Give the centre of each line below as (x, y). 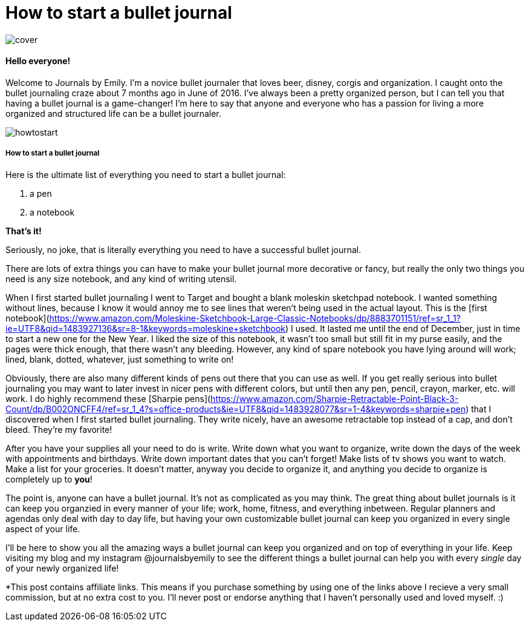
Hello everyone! (38, 61)
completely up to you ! (49, 479)
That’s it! (24, 231)
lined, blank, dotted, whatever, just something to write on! (120, 359)
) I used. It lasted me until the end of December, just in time (403, 328)
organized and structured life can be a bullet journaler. (113, 113)
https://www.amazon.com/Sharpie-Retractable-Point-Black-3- (335, 398)
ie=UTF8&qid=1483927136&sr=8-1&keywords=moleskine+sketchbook (146, 328)
